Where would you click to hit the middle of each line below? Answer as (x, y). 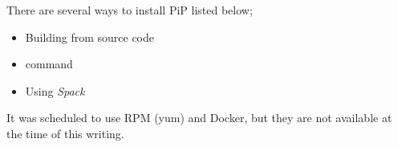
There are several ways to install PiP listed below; (130, 10)
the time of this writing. (65, 133)
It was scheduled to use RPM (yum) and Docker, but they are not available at (199, 118)
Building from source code (89, 37)
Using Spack (55, 90)
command (49, 64)
